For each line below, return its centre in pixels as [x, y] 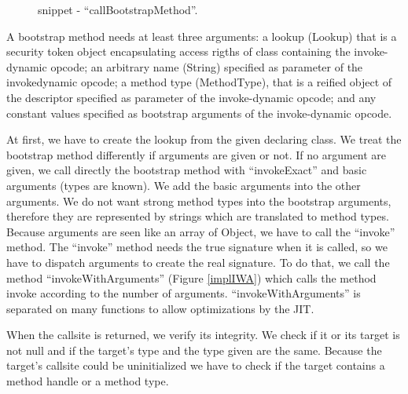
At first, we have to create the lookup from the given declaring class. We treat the [204, 139]
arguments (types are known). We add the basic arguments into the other [184, 185]
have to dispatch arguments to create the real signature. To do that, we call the [198, 262]
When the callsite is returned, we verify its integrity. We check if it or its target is [203, 335]
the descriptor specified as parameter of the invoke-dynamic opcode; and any [191, 97]
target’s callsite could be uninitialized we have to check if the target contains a [196, 365]
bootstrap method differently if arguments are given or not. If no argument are [197, 154]
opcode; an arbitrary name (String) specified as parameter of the [207, 66]
